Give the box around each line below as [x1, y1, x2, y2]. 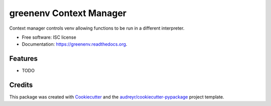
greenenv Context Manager [9, 8, 126, 19]
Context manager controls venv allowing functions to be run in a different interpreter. [9, 25, 185, 31]
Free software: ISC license [22, 34, 76, 40]
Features [9, 54, 38, 63]
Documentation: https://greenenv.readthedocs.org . [22, 41, 127, 47]
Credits [9, 81, 33, 89]
